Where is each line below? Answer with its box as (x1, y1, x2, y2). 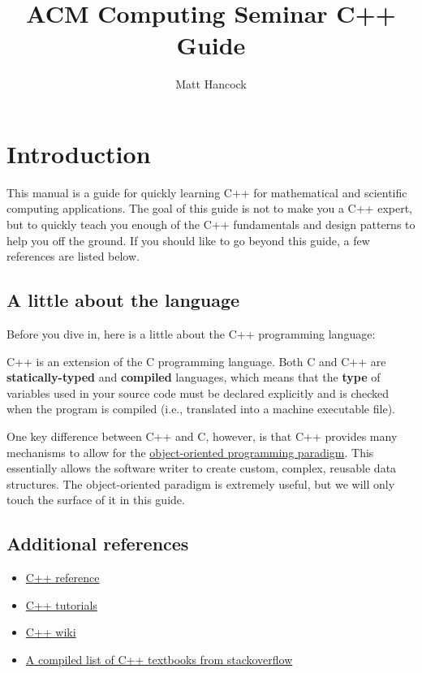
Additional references (6, 531, 189, 556)
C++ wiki (25, 623, 76, 641)
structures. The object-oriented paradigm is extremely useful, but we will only (6, 475, 395, 492)
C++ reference (25, 569, 100, 586)
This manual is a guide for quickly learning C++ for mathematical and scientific (6, 183, 407, 201)
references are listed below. (6, 248, 140, 265)
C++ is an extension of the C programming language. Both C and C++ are (6, 352, 386, 369)
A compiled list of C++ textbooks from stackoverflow (25, 650, 293, 667)
